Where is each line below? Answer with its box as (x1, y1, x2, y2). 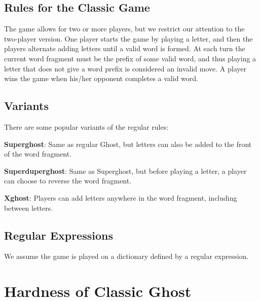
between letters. (4, 202, 53, 213)
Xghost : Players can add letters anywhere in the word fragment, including (4, 192, 237, 203)
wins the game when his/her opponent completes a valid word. (4, 73, 198, 84)
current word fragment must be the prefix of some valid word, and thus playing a (4, 53, 256, 63)
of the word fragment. (4, 148, 72, 159)
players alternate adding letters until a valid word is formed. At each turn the (4, 43, 245, 54)
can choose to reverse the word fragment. (4, 175, 132, 186)
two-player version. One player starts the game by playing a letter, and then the (4, 33, 253, 44)
